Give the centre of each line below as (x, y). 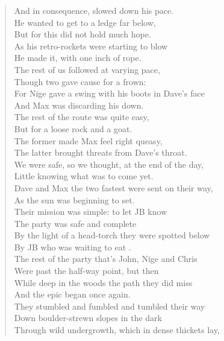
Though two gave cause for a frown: (80, 81)
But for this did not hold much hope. (82, 34)
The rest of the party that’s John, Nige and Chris (106, 259)
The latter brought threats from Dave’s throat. (101, 152)
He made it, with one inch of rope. (78, 58)
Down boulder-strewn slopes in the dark (88, 318)
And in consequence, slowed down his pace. (94, 10)
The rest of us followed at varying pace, (87, 69)
